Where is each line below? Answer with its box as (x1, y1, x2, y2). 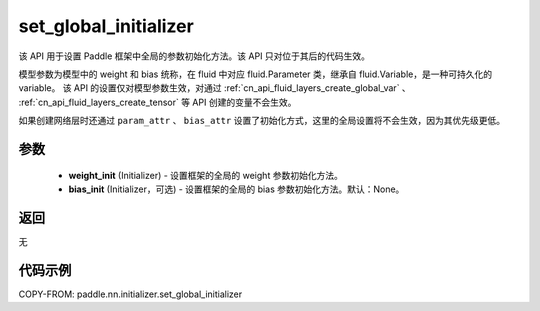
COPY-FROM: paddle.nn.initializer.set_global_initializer (18, 288, 243, 300)
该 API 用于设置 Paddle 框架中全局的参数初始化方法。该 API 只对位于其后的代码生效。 (18, 50, 370, 62)
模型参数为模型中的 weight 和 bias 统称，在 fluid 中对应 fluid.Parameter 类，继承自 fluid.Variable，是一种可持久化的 (18, 68, 493, 80)
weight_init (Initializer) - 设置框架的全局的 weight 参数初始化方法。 (68, 169, 344, 181)
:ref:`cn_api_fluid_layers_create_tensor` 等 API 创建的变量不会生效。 (18, 96, 297, 108)
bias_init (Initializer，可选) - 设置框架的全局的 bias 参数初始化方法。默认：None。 (68, 183, 405, 195)
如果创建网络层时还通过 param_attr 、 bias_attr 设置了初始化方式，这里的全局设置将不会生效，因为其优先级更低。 (18, 115, 505, 127)
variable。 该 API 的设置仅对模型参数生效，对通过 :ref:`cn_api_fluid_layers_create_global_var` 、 (18, 82, 412, 94)
